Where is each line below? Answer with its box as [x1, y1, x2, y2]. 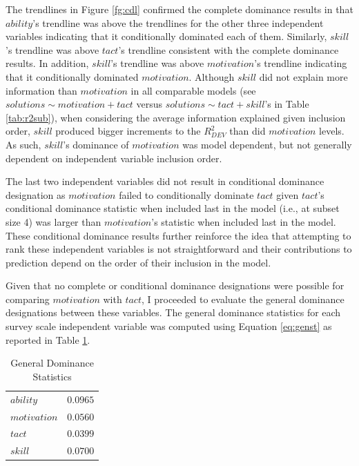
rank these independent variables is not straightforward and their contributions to [6, 242, 352, 256]
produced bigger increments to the [55, 124, 201, 138]
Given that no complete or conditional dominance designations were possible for [6, 278, 345, 293]
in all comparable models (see [130, 83, 256, 97]
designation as [6, 187, 66, 202]
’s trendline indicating [254, 56, 347, 70]
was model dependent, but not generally [182, 137, 352, 151]
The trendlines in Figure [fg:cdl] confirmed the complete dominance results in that [6, 2, 353, 16]
